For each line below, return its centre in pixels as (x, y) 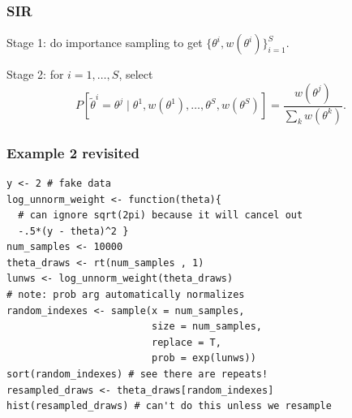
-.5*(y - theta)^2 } (73, 231)
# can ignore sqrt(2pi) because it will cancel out (161, 215)
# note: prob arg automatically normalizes (126, 295)
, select (136, 74)
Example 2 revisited (73, 152)
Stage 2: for (35, 74)
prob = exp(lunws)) (204, 358)
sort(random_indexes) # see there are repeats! (137, 375)
